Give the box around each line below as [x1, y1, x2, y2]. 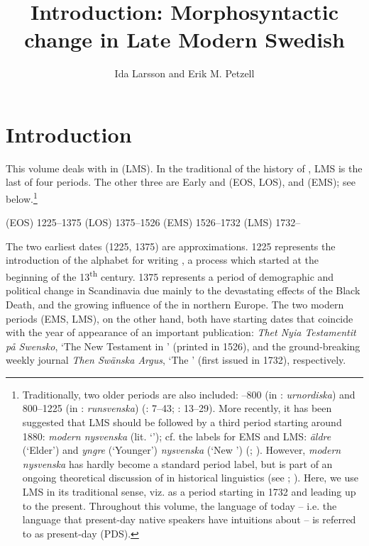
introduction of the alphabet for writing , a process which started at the [6, 252, 319, 267]
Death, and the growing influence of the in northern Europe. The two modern [6, 296, 344, 311]
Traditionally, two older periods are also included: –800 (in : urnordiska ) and [22, 386, 356, 401]
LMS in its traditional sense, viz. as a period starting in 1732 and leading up [22, 484, 356, 499]
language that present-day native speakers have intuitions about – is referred [22, 512, 356, 527]
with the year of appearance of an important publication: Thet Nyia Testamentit [6, 325, 356, 340]
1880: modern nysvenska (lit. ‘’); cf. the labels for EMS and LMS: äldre [22, 428, 331, 443]
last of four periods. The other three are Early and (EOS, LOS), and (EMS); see [6, 174, 356, 189]
